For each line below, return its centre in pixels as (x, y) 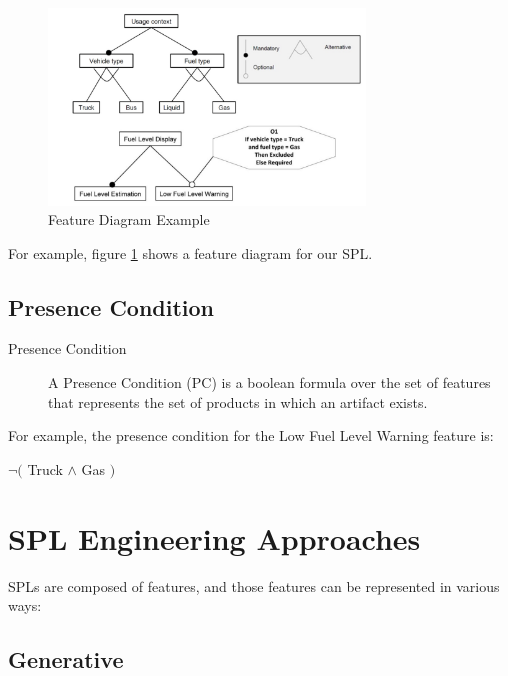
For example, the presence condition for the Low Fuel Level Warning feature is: (251, 435)
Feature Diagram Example (129, 219)
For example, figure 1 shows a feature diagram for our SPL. (190, 252)
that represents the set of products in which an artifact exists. (238, 401)
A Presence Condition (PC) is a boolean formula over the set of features (269, 382)
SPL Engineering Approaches (214, 537)
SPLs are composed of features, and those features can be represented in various (254, 585)
